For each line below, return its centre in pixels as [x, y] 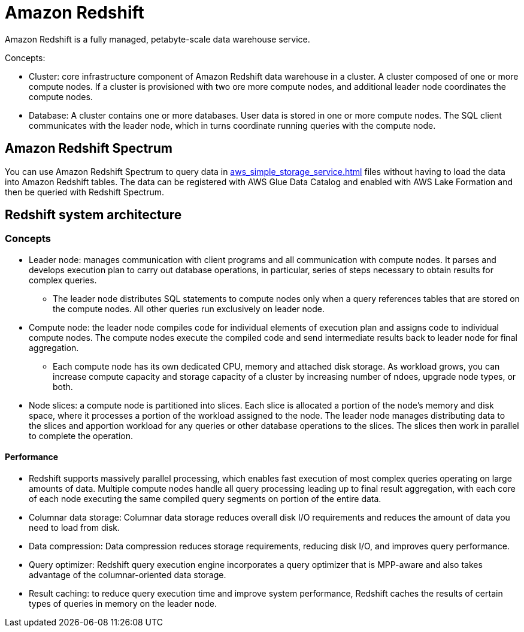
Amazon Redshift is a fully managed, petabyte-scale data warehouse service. [157, 39]
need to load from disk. [75, 528]
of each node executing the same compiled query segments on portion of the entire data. [205, 499]
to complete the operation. [81, 436]
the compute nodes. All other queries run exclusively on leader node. [189, 309]
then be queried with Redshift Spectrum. [84, 192]
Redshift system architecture [93, 215]
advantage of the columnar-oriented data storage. [128, 575]
